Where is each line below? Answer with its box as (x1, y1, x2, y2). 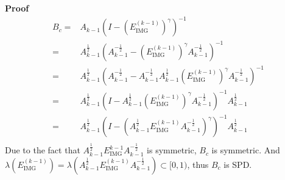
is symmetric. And (211, 144, 280, 156)
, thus (187, 158, 209, 170)
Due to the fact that (5, 144, 80, 156)
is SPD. (223, 158, 252, 170)
